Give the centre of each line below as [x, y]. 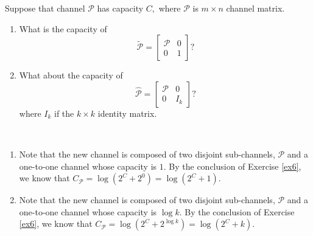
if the [64, 113]
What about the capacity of [71, 75]
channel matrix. [255, 8]
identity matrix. [127, 113]
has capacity [120, 8]
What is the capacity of [63, 28]
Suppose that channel [45, 8]
